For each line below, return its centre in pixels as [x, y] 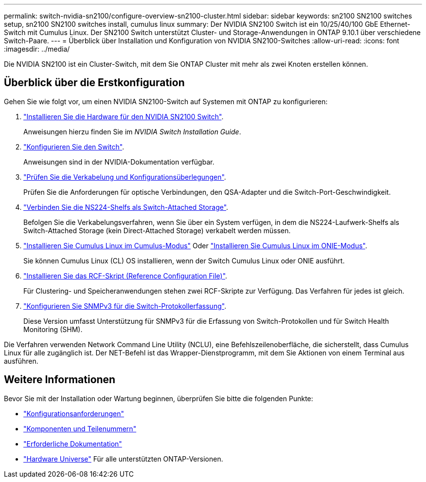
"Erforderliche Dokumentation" [73, 444]
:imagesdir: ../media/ [37, 49]
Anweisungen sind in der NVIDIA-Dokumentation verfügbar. [119, 162]
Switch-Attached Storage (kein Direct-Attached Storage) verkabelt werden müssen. [157, 230]
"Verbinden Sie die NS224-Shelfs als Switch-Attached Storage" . [126, 207]
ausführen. [21, 361]
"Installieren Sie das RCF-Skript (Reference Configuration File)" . [125, 276]
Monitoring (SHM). [53, 329]
